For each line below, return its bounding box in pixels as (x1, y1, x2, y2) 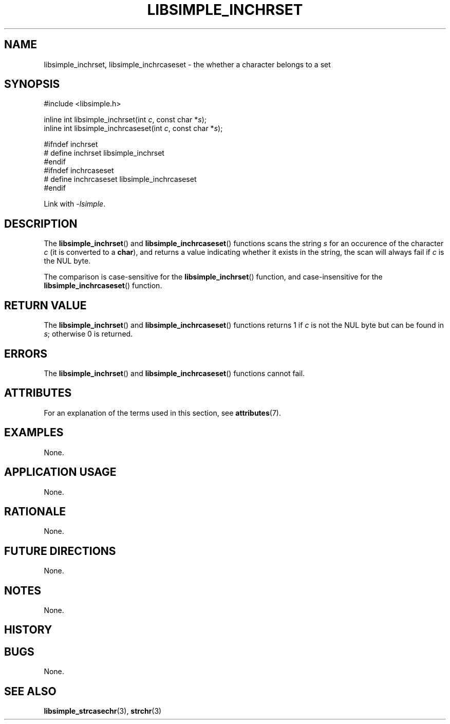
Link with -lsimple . (44, 199, 106, 209)
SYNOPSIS (4, 78, 60, 91)
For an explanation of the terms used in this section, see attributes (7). (44, 408, 281, 417)
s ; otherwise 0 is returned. (44, 329, 133, 339)
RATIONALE (4, 505, 66, 518)
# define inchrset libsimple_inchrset (44, 148, 164, 158)
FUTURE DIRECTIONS (4, 544, 116, 558)
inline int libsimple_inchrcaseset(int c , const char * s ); (44, 124, 223, 133)
